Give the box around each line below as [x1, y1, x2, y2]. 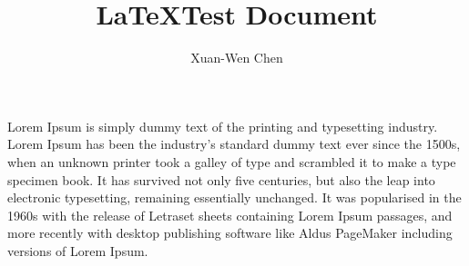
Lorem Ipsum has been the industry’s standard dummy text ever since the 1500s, [7, 134, 461, 153]
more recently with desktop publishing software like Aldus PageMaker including [7, 223, 453, 242]
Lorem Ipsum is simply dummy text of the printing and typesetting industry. [7, 116, 438, 135]
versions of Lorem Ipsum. [7, 241, 148, 260]
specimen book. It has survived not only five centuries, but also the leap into [7, 170, 435, 189]
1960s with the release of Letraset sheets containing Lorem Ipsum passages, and [7, 205, 453, 224]
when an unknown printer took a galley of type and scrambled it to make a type [7, 152, 456, 171]
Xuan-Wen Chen [190, 48, 283, 67]
